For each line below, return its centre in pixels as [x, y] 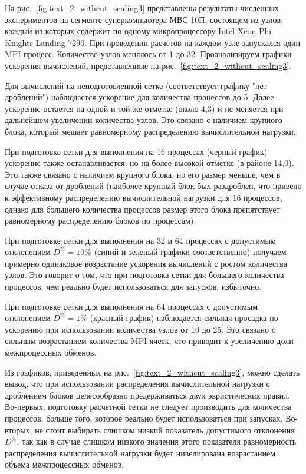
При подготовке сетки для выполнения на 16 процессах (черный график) [136, 151]
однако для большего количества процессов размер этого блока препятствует [142, 209]
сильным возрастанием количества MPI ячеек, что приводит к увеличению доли [149, 341]
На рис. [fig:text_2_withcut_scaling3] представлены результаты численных [142, 8]
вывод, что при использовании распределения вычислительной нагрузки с [137, 384]
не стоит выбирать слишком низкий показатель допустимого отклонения [165, 430]
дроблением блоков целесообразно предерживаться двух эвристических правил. [147, 395]
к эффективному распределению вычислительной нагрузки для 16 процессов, [144, 197]
